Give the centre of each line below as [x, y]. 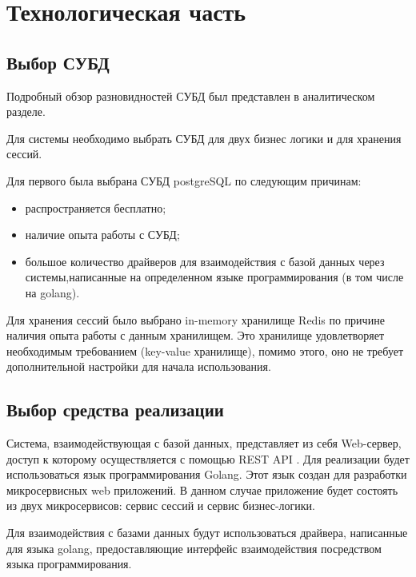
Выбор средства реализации [115, 410]
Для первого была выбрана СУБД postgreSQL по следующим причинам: [184, 180]
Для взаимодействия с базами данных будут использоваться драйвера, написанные [207, 533]
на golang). [52, 292]
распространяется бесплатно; [96, 207]
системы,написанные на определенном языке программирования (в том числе [214, 277]
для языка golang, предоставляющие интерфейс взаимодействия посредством [194, 548]
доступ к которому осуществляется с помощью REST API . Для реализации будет [208, 458]
